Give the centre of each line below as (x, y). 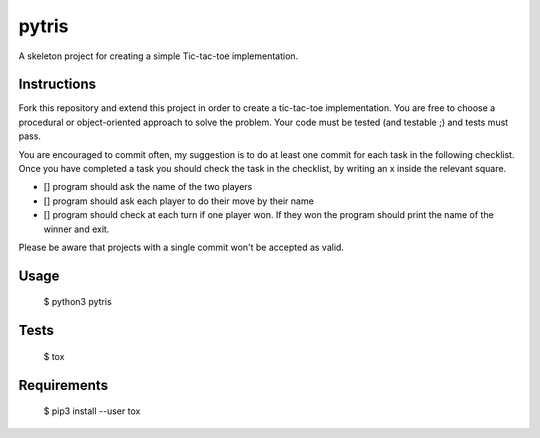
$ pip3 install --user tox (92, 411)
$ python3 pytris (77, 302)
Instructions (57, 84)
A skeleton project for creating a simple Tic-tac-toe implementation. (158, 56)
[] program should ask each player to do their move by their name (178, 201)
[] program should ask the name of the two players (148, 187)
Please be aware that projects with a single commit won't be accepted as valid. (181, 247)
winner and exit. (76, 229)
